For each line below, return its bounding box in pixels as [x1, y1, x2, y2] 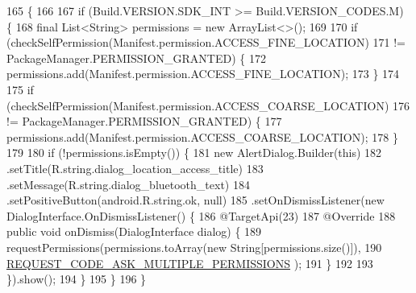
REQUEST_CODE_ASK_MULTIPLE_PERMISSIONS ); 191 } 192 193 [6, 254, 373, 271]
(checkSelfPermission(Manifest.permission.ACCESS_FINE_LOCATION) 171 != [6, 34, 406, 51]
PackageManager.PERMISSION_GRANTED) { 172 [6, 49, 266, 66]
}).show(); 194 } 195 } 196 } [6, 270, 147, 287]
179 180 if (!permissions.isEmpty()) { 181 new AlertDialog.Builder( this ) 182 [6, 144, 382, 161]
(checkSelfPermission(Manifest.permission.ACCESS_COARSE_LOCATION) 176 [6, 97, 410, 113]
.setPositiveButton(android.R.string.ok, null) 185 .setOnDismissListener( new [6, 192, 385, 208]
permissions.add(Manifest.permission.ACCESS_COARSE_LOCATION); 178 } [6, 128, 398, 145]
